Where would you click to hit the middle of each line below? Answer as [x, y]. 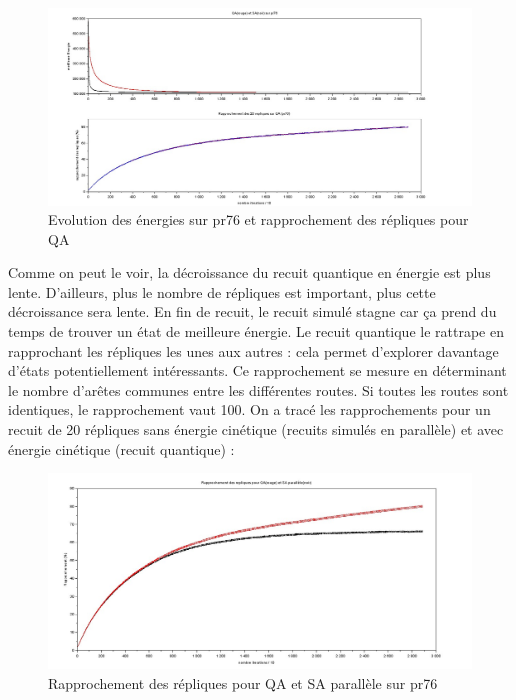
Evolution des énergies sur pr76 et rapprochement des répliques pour [258, 219]
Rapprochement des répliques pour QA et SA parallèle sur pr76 [243, 682]
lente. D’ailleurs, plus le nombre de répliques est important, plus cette [222, 291]
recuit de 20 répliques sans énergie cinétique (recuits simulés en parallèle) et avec [256, 429]
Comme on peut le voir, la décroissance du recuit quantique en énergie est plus [249, 272]
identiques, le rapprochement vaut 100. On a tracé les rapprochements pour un [249, 409]
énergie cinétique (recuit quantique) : [121, 448]
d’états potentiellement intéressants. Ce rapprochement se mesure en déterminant [257, 370]
